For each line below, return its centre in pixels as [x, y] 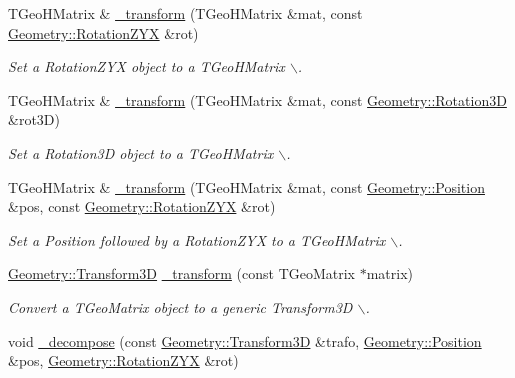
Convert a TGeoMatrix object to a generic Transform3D [180, 306]
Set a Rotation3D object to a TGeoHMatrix [141, 152]
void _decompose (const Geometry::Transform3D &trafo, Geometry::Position [245, 340]
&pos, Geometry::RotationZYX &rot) [123, 360]
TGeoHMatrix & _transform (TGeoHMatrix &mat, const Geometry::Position [246, 186]
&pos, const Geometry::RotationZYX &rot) [142, 206]
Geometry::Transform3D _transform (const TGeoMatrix [182, 273]
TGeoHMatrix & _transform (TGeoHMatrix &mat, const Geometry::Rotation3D [257, 99]
